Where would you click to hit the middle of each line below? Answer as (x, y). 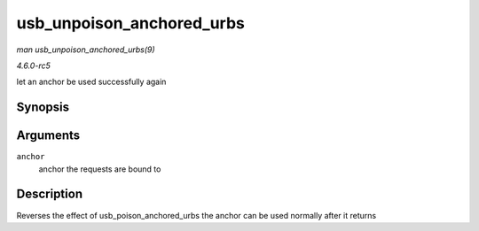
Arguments (48, 136)
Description (50, 194)
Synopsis (43, 108)
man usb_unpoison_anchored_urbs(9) (86, 50)
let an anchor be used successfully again (91, 82)
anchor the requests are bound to (100, 169)
